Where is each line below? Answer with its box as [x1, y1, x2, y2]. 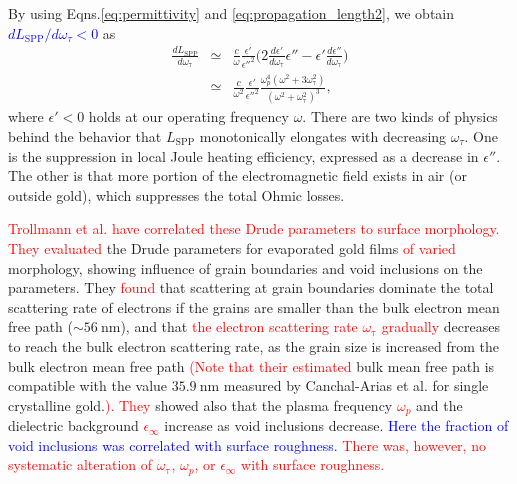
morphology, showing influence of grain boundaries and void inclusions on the [8, 257, 483, 278]
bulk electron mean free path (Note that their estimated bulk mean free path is [8, 355, 495, 376]
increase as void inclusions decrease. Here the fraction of [164, 415, 509, 436]
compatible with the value [8, 375, 168, 396]
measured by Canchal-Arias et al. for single [223, 375, 489, 396]
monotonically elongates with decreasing [199, 125, 447, 146]
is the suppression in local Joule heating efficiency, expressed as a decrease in [8, 145, 479, 166]
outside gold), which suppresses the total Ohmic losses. [8, 184, 345, 205]
